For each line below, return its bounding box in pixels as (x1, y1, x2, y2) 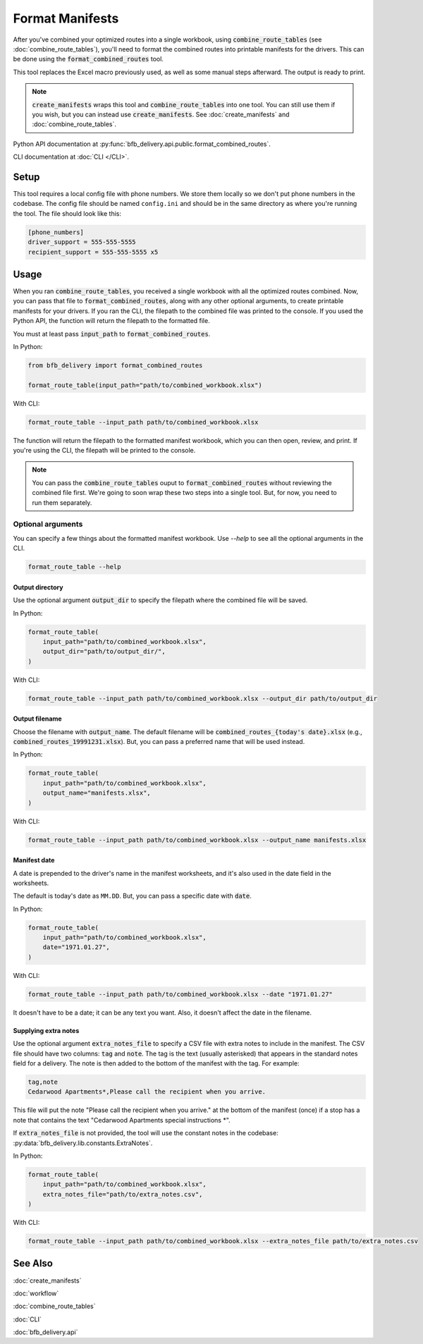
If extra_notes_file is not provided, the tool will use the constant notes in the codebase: (13, 1129, 278, 1137)
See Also (13, 1257, 53, 1269)
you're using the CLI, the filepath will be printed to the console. (13, 446, 196, 455)
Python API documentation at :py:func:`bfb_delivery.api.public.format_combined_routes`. (13, 140, 271, 148)
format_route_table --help (27, 563, 121, 571)
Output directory (13, 582, 63, 592)
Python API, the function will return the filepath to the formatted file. (13, 317, 211, 325)
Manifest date (13, 856, 55, 865)
